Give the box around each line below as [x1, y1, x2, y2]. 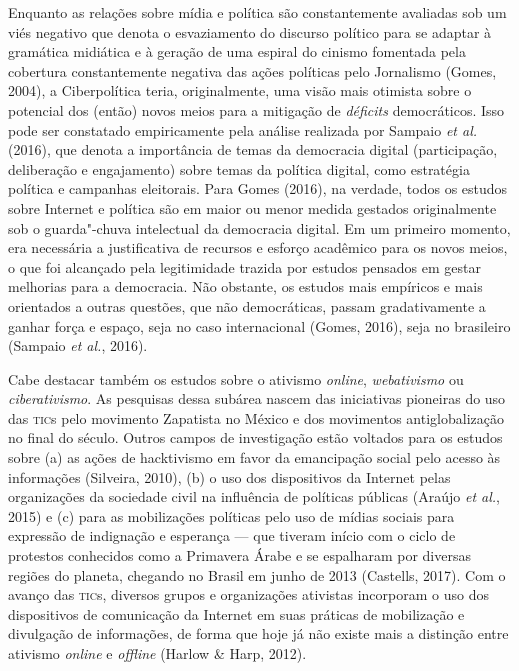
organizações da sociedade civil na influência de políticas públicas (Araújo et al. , [8, 486, 501, 507]
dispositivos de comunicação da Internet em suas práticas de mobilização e [8, 603, 465, 624]
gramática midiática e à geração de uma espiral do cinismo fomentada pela [8, 41, 466, 62]
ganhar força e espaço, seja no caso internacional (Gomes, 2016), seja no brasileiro [8, 315, 511, 336]
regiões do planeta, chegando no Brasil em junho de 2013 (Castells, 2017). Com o [8, 564, 506, 585]
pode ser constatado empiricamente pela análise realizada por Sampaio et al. [8, 119, 478, 140]
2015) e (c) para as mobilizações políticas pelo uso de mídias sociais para [8, 505, 455, 526]
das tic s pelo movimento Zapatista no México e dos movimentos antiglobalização [8, 407, 504, 428]
